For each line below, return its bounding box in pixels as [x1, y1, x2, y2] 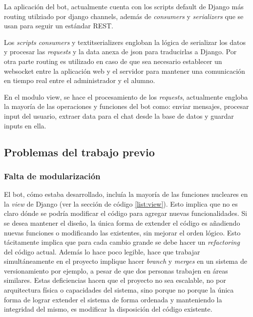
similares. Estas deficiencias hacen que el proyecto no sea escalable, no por [4, 275, 226, 285]
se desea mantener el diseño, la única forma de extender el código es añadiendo [4, 217, 240, 228]
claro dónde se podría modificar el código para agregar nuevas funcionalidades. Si [4, 208, 247, 218]
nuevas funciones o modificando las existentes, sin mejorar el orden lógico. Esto [4, 227, 241, 237]
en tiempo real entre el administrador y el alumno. [4, 75, 155, 85]
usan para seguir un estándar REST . [4, 21, 114, 31]
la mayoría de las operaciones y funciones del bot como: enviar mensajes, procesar [4, 101, 249, 111]
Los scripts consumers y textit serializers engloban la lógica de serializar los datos [4, 37, 246, 47]
